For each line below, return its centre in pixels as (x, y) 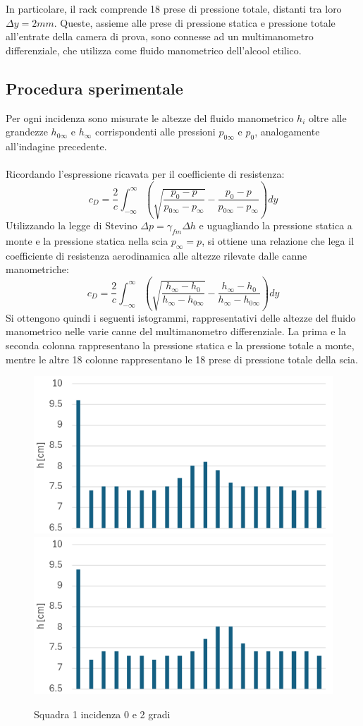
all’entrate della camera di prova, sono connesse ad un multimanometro (160, 36)
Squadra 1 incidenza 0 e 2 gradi (102, 714)
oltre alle (327, 117)
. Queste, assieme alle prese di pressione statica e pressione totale (195, 22)
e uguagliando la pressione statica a (276, 225)
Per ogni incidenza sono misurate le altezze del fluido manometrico (150, 117)
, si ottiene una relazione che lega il (278, 240)
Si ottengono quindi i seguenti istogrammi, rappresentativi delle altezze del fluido (181, 317)
